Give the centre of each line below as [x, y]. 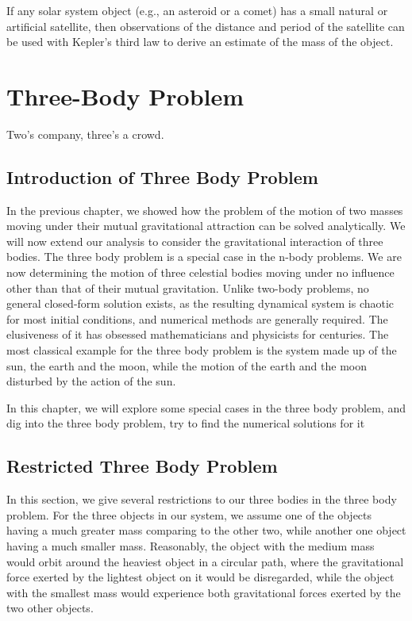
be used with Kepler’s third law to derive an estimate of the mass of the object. [200, 42]
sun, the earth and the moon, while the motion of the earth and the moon [187, 365]
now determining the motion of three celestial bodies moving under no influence [200, 272]
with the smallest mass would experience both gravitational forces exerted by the [204, 592]
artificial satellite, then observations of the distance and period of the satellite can [206, 26]
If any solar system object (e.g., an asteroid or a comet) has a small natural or [197, 10]
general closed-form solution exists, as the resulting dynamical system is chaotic [200, 303]
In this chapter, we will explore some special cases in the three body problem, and [206, 407]
